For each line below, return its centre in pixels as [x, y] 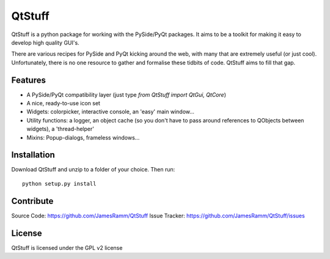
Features [28, 80]
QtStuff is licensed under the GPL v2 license [67, 247]
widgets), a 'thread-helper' [61, 129]
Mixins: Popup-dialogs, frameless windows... [83, 137]
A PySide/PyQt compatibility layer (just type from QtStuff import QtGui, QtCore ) [126, 94]
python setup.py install [59, 183]
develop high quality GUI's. [45, 42]
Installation [33, 155]
